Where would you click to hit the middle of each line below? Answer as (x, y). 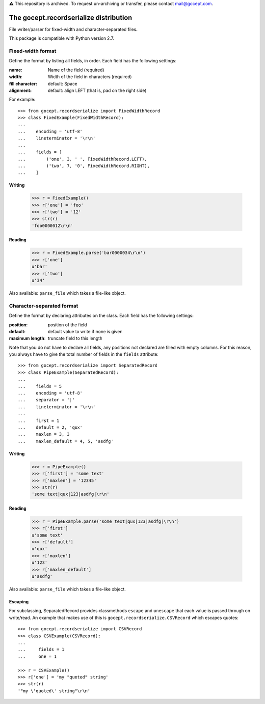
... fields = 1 (41, 649)
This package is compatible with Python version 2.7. (62, 38)
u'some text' (47, 535)
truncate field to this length (75, 338)
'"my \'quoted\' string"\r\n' (54, 691)
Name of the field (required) (76, 70)
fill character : (23, 84)
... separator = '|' (46, 400)
